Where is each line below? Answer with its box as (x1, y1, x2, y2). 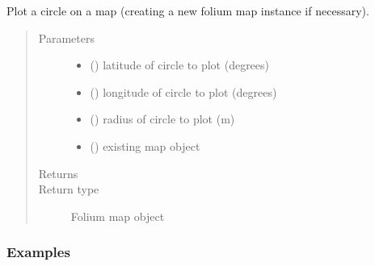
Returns (38, 164, 78, 181)
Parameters (38, 29, 95, 46)
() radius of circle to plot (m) (90, 110, 235, 127)
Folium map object (70, 207, 165, 224)
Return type (38, 181, 99, 197)
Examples (6, 242, 70, 262)
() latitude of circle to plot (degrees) (90, 56, 270, 73)
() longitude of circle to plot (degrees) (90, 83, 277, 100)
